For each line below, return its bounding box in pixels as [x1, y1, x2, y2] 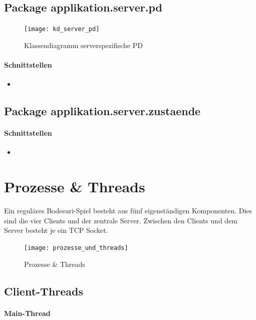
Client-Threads [4, 283, 84, 298]
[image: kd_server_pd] [24, 26, 100, 33]
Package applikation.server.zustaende [4, 103, 201, 119]
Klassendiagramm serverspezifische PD [24, 40, 143, 50]
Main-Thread [4, 307, 51, 318]
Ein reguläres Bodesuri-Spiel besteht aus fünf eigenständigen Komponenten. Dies [4, 205, 252, 216]
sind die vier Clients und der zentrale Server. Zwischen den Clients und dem [4, 215, 237, 225]
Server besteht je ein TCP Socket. [4, 225, 108, 235]
